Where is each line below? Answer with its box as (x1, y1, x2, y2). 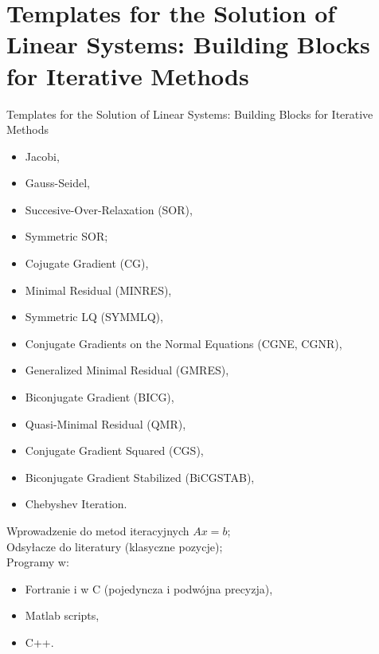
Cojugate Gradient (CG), (25, 255, 149, 272)
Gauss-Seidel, (25, 174, 90, 191)
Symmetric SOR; (25, 228, 108, 245)
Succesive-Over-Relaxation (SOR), (25, 201, 193, 217)
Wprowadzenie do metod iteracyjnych (6, 523, 189, 538)
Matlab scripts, (25, 607, 100, 624)
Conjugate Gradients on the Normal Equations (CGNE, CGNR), (25, 335, 342, 351)
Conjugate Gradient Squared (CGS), (25, 442, 204, 459)
